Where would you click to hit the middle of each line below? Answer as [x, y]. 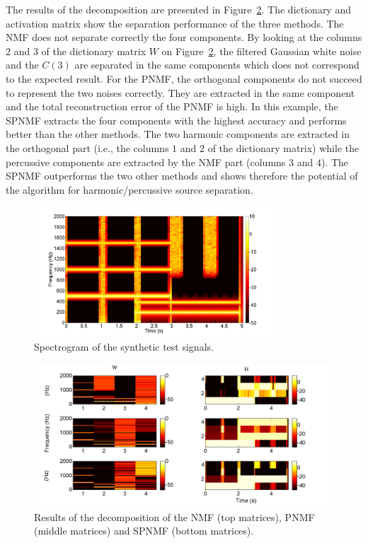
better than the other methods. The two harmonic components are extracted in [178, 134]
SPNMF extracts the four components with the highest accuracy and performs [176, 120]
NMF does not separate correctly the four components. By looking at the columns [184, 37]
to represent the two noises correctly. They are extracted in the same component [180, 92]
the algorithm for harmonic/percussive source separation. [130, 189]
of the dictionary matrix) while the [283, 147]
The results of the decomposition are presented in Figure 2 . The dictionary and [178, 9]
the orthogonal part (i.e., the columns [87, 147]
